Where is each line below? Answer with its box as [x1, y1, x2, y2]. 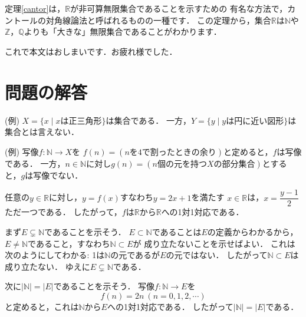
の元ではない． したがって [166, 249, 268, 261]
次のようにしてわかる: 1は [5, 249, 105, 261]
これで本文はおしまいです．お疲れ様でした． [5, 45, 177, 57]
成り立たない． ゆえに [5, 260, 90, 272]
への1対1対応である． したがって [107, 300, 233, 312]
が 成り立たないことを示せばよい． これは [133, 237, 295, 249]
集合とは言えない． [5, 126, 79, 138]
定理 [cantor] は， [5, 2, 65, 14]
